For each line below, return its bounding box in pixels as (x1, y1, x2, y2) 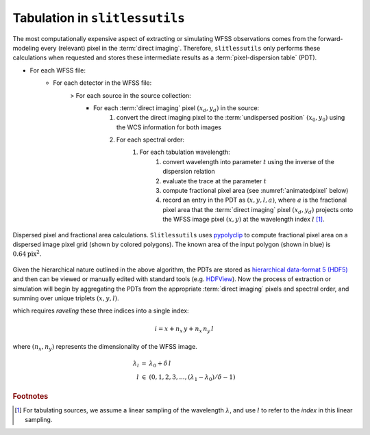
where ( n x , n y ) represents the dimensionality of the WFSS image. (12, 343, 198, 352)
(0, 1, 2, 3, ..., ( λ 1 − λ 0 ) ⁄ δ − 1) (149, 373, 236, 382)
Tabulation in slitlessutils (12, 10, 185, 25)
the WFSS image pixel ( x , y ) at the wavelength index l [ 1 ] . (162, 215, 325, 224)
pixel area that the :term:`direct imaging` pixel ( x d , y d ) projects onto (162, 205, 354, 215)
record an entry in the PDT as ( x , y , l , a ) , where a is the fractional (162, 196, 347, 205)
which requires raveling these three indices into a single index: (12, 306, 189, 315)
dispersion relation (162, 168, 215, 176)
